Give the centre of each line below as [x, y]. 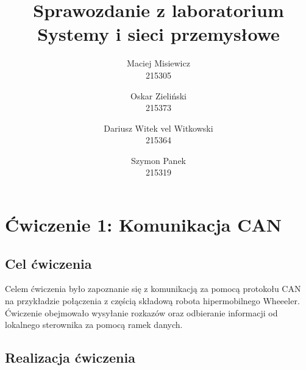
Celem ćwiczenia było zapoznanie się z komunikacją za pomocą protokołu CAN [153, 289]
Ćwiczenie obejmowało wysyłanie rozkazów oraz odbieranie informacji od [141, 312]
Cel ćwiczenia [48, 263]
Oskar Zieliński [158, 95]
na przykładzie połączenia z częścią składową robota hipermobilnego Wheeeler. [152, 301]
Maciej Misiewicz [158, 63]
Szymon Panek [158, 160]
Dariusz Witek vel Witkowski [158, 128]
